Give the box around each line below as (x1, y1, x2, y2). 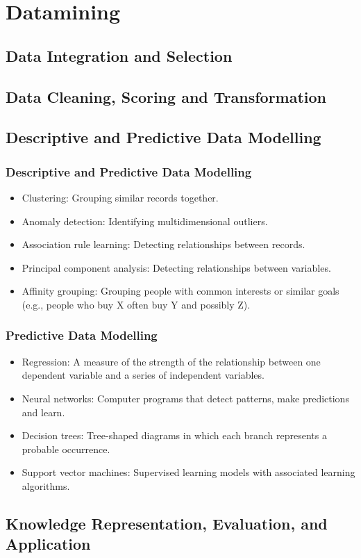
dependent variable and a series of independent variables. (22, 368, 265, 382)
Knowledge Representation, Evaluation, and (6, 512, 328, 534)
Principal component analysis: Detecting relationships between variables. (22, 260, 331, 274)
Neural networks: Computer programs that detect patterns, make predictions (22, 391, 349, 405)
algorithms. (22, 478, 70, 493)
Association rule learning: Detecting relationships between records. (22, 237, 305, 252)
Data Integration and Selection (6, 44, 233, 66)
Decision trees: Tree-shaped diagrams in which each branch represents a (22, 428, 327, 443)
